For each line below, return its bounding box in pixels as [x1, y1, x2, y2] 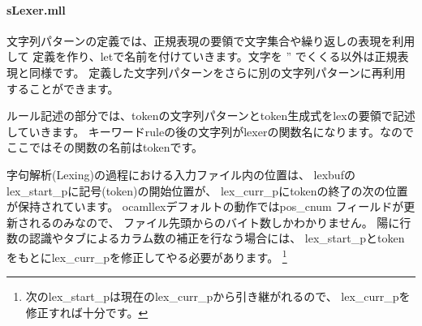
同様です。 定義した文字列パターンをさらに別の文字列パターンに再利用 [28, 63, 406, 80]
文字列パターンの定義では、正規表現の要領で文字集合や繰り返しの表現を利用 [6, 32, 416, 49]
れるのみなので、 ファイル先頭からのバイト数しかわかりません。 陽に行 [28, 213, 411, 230]
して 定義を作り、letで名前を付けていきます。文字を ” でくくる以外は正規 [6, 48, 398, 65]
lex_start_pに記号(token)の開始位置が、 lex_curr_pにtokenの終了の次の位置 [6, 182, 408, 199]
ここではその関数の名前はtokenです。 [6, 139, 204, 156]
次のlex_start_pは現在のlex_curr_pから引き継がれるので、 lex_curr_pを [25, 288, 411, 305]
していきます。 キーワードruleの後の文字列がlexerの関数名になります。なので [6, 122, 415, 139]
